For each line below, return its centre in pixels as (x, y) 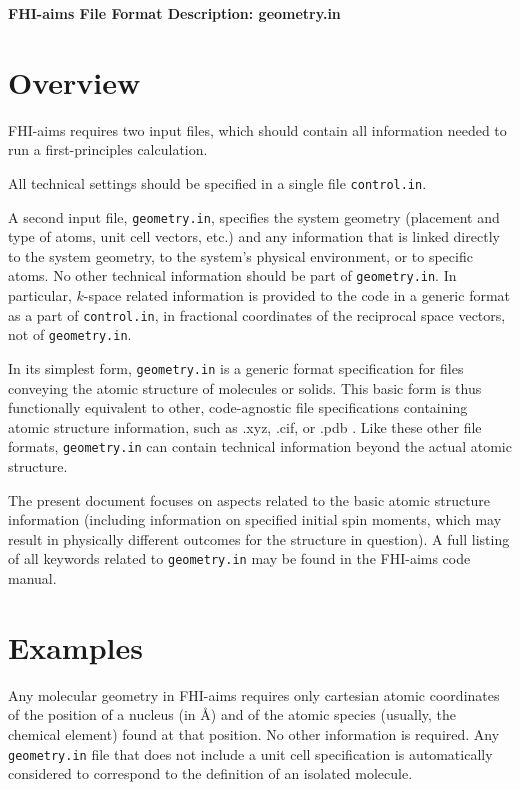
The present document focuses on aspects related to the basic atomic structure (249, 499)
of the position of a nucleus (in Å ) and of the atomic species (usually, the (232, 714)
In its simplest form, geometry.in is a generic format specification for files (236, 367)
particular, (40, 295)
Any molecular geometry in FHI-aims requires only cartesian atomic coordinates (254, 694)
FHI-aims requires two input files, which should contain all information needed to (257, 129)
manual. (32, 578)
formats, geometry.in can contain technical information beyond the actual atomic (260, 446)
